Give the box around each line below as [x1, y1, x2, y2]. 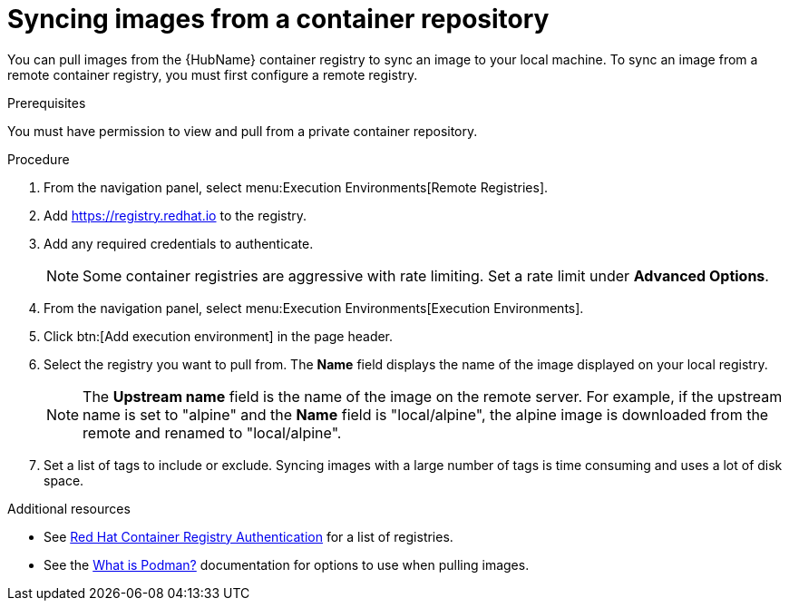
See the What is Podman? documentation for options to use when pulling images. [44, 556, 530, 573]
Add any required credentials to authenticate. [44, 235, 314, 251]
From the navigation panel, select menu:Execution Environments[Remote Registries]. [44, 179, 549, 195]
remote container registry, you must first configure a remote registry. [7, 66, 418, 83]
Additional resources [7, 500, 131, 516]
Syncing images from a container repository [7, 4, 550, 34]
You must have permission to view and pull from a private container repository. [7, 123, 478, 139]
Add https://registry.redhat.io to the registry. [44, 207, 307, 223]
